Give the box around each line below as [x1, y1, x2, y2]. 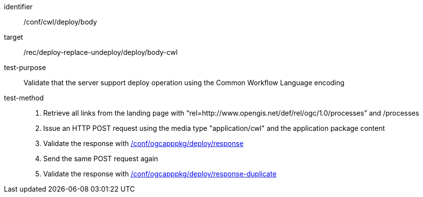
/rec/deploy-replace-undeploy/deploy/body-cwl [24, 48, 178, 56]
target [4, 33, 23, 41]
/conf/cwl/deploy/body [24, 18, 97, 26]
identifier [4, 2, 33, 11]
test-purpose [4, 63, 46, 72]
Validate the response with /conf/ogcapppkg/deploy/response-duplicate [43, 170, 277, 178]
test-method [4, 94, 44, 102]
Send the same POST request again [43, 154, 159, 163]
